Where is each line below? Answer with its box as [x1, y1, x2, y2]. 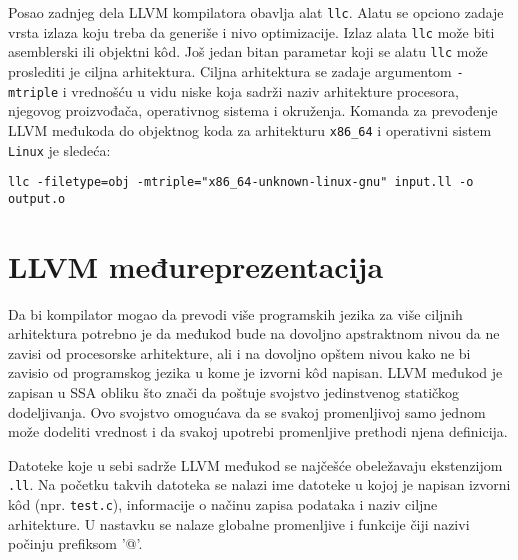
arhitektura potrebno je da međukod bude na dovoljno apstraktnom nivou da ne [8, 323, 500, 344]
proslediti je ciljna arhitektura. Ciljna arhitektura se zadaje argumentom [8, 60, 452, 81]
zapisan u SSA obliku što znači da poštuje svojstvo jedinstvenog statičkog [8, 382, 459, 402]
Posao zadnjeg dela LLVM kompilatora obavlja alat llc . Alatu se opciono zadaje [8, 2, 504, 22]
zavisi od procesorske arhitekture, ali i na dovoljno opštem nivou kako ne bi [8, 342, 471, 363]
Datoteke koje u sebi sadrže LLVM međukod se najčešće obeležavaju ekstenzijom [8, 454, 503, 475]
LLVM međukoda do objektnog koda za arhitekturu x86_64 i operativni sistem [8, 119, 492, 140]
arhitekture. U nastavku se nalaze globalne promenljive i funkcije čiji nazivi [8, 513, 470, 534]
